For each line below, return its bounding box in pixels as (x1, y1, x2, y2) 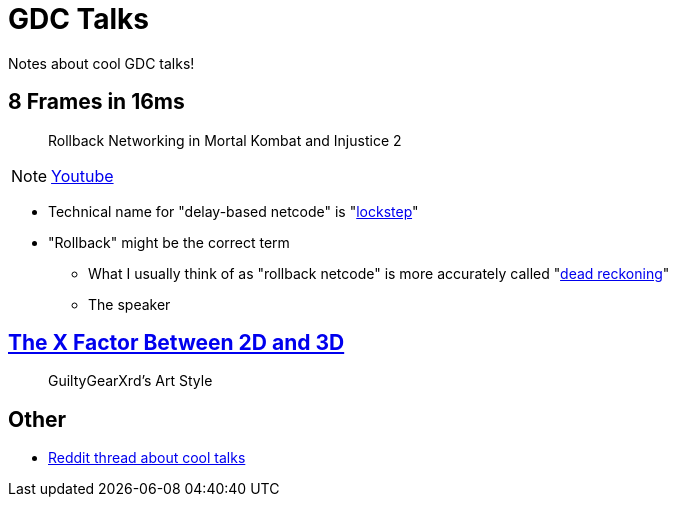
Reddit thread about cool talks (48, 449, 246, 467)
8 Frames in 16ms (8, 89, 185, 115)
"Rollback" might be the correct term (48, 233, 290, 251)
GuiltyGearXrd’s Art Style (48, 372, 213, 390)
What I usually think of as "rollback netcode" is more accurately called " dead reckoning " (88, 264, 670, 282)
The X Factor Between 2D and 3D (8, 330, 345, 356)
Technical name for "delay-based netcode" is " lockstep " (48, 202, 419, 220)
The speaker (88, 295, 171, 313)
